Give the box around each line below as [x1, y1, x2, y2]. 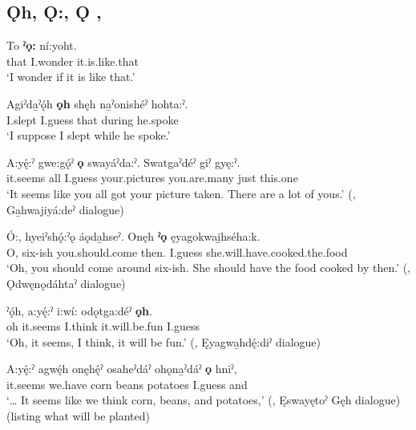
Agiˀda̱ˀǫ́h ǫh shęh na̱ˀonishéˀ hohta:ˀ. [6, 95, 188, 112]
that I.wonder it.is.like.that [6, 52, 139, 69]
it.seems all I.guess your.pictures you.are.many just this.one [6, 169, 298, 186]
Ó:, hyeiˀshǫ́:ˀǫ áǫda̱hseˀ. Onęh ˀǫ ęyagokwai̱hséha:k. [6, 228, 261, 245]
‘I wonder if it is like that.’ [6, 68, 135, 85]
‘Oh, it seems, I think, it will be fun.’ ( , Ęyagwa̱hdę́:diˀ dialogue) [6, 333, 321, 350]
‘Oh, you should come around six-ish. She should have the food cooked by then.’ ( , [6, 259, 411, 276]
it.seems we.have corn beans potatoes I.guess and [6, 375, 248, 392]
